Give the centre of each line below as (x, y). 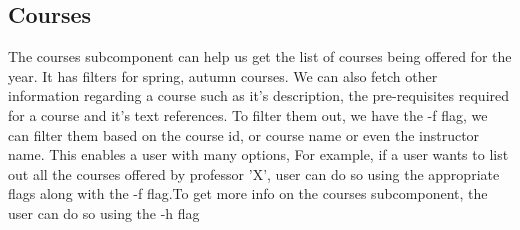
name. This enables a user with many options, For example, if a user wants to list (258, 154)
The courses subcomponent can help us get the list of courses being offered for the (260, 56)
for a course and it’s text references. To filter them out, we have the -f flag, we (248, 114)
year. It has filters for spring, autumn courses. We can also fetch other (223, 75)
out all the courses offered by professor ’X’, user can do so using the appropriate (254, 173)
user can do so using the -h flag (104, 212)
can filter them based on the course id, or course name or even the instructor (244, 134)
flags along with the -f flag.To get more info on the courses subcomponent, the (248, 193)
